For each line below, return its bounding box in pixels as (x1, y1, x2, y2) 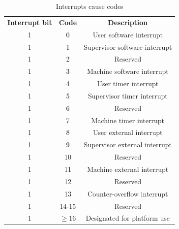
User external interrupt (93, 127, 163, 137)
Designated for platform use (86, 213, 170, 223)
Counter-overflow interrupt (88, 188, 168, 198)
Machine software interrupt (87, 66, 169, 76)
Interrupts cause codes (56, 1, 123, 11)
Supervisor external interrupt (84, 139, 172, 150)
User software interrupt (92, 29, 163, 39)
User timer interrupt (97, 78, 159, 89)
